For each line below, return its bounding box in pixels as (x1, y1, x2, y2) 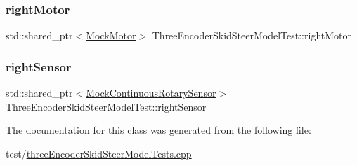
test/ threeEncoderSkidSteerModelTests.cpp (6, 146, 192, 160)
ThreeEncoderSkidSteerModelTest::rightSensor (6, 99, 207, 113)
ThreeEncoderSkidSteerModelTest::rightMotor (152, 28, 351, 43)
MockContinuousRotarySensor (86, 85, 216, 100)
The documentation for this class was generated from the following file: (6, 123, 311, 137)
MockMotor (86, 28, 136, 43)
